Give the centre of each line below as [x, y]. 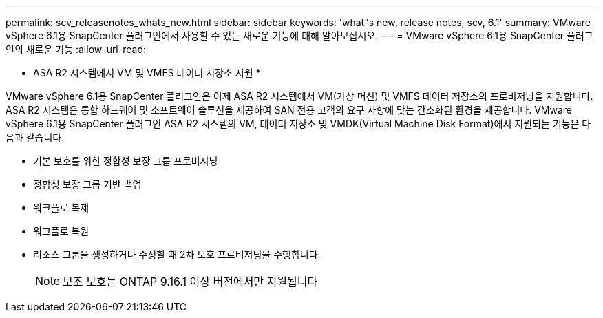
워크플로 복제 [61, 208]
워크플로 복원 [61, 231]
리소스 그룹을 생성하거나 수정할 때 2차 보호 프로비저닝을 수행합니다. [177, 254]
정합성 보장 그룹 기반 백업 [87, 184]
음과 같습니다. [35, 137]
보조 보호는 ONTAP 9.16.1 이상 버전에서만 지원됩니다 [190, 282]
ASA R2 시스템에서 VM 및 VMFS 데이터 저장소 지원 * [147, 73]
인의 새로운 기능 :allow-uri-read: [76, 49]
